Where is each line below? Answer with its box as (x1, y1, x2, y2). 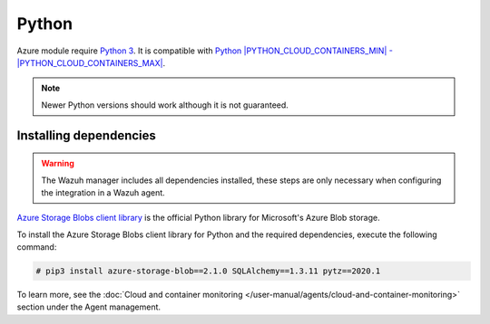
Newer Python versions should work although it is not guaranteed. (41, 100, 289, 110)
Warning (41, 158, 74, 169)
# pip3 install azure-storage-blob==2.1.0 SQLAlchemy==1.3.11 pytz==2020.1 (35, 266, 381, 276)
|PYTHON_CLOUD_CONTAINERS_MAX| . (16, 57, 166, 68)
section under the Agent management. (16, 301, 162, 312)
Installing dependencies (16, 128, 156, 143)
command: (16, 242, 57, 253)
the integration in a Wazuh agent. (41, 186, 165, 198)
